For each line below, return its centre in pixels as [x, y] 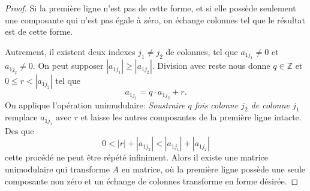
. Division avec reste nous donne [211, 66]
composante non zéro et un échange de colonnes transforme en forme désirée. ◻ [152, 181]
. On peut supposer [68, 66]
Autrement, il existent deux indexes [70, 51]
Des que [19, 130]
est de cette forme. [39, 31]
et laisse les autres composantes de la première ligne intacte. [191, 117]
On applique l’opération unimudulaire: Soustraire [95, 104]
